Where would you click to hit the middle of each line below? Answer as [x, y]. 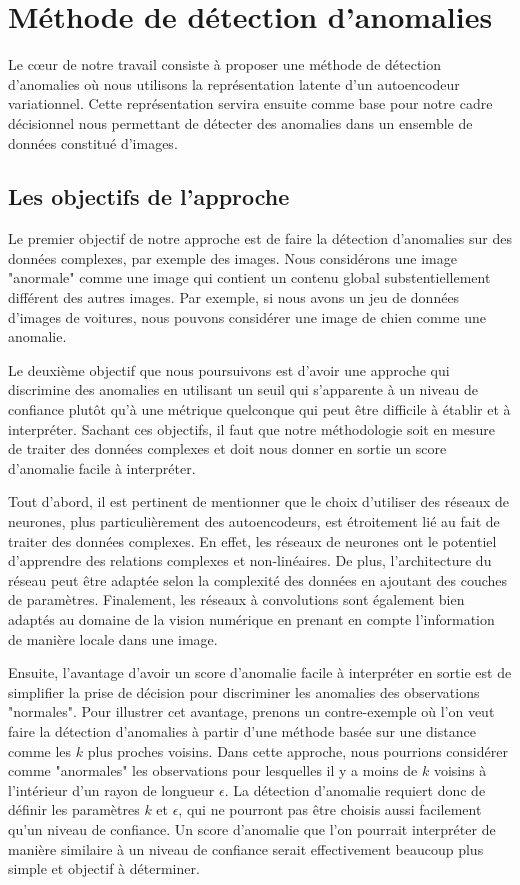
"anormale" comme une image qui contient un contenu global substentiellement [249, 277]
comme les [40, 750]
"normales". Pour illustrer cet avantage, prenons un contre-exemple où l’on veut [251, 711]
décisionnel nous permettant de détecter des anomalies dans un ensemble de [240, 122]
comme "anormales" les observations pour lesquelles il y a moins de [213, 770]
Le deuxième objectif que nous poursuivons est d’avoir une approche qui [229, 369]
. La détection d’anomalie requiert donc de [355, 789]
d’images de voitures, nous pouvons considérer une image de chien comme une [247, 316]
